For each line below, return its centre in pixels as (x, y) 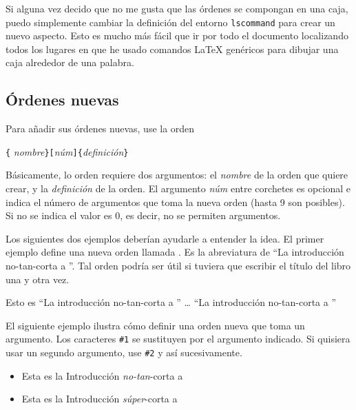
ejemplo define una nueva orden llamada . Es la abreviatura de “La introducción (175, 252)
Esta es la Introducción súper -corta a (100, 399)
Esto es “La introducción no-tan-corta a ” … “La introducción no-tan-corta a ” (171, 302)
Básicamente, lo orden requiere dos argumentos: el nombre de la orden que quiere (177, 175)
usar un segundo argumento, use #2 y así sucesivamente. (124, 352)
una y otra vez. (38, 279)
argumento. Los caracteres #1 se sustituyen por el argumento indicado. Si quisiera (178, 339)
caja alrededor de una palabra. (70, 62)
